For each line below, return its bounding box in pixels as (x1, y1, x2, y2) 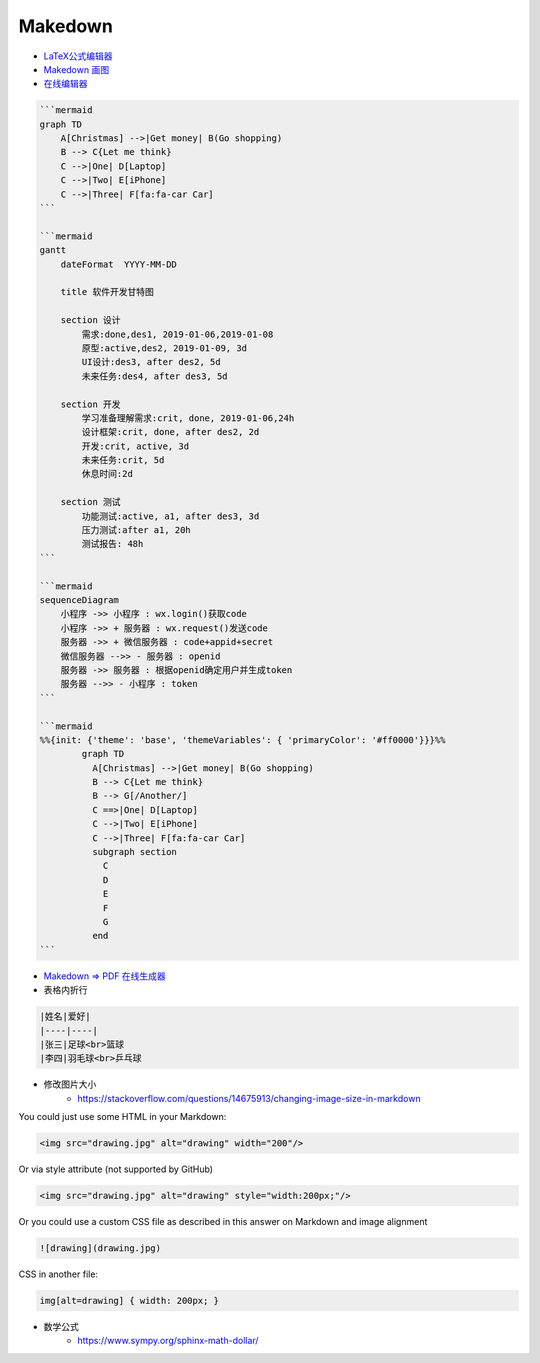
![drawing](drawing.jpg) (39, 1242, 162, 1254)
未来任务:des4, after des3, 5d (81, 370, 229, 382)
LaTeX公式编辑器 (43, 50, 114, 62)
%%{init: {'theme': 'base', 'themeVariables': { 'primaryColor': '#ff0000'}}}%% (39, 734, 446, 745)
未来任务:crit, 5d (81, 455, 165, 466)
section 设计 (60, 315, 121, 326)
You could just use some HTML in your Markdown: (18, 1111, 227, 1123)
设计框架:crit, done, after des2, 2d (81, 426, 260, 438)
